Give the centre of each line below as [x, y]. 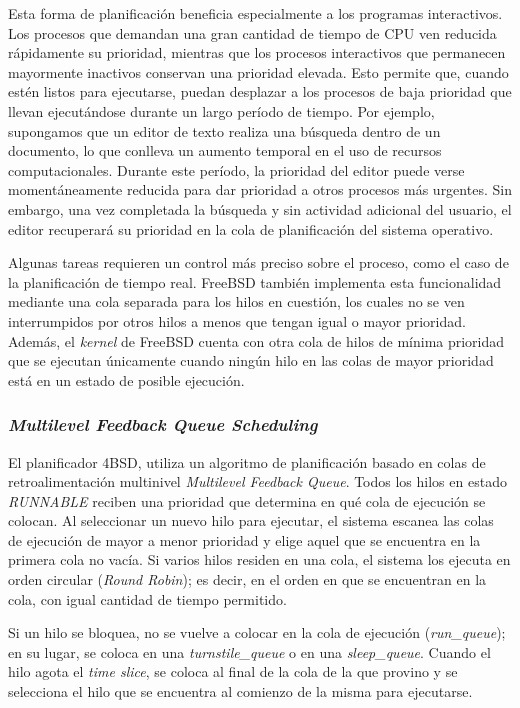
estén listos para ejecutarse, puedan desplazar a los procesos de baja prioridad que [260, 91]
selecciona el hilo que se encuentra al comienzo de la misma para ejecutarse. [240, 691]
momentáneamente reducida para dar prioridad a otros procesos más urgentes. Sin [260, 189]
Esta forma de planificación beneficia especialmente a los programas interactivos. [255, 13]
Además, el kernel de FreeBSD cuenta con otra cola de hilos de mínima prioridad [256, 340]
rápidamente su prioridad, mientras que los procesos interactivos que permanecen [257, 52]
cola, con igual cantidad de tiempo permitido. [147, 598]
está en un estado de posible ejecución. [126, 379]
